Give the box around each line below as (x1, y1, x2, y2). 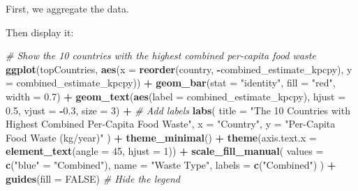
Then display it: (6, 24, 74, 39)
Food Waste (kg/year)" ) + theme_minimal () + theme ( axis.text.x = (6, 130, 317, 144)
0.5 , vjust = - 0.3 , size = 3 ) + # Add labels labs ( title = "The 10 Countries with (6, 102, 350, 117)
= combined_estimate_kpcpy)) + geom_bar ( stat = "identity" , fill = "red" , (6, 75, 336, 90)
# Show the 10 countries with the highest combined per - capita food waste (6, 48, 316, 63)
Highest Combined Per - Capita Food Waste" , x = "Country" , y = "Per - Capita (6, 116, 336, 131)
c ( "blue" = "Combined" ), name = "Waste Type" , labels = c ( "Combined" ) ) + (6, 157, 336, 171)
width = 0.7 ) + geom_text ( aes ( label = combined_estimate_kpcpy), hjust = (6, 89, 346, 103)
